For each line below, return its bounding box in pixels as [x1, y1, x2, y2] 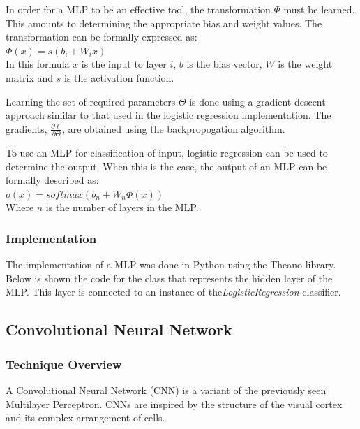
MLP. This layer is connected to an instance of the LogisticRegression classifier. [6, 284, 341, 299]
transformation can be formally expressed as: [6, 29, 197, 44]
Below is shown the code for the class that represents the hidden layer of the [6, 270, 333, 285]
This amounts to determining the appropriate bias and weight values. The [6, 15, 322, 30]
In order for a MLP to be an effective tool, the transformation [6, 2, 271, 16]
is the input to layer [81, 57, 167, 71]
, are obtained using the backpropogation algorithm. [62, 121, 285, 136]
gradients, [6, 121, 47, 136]
